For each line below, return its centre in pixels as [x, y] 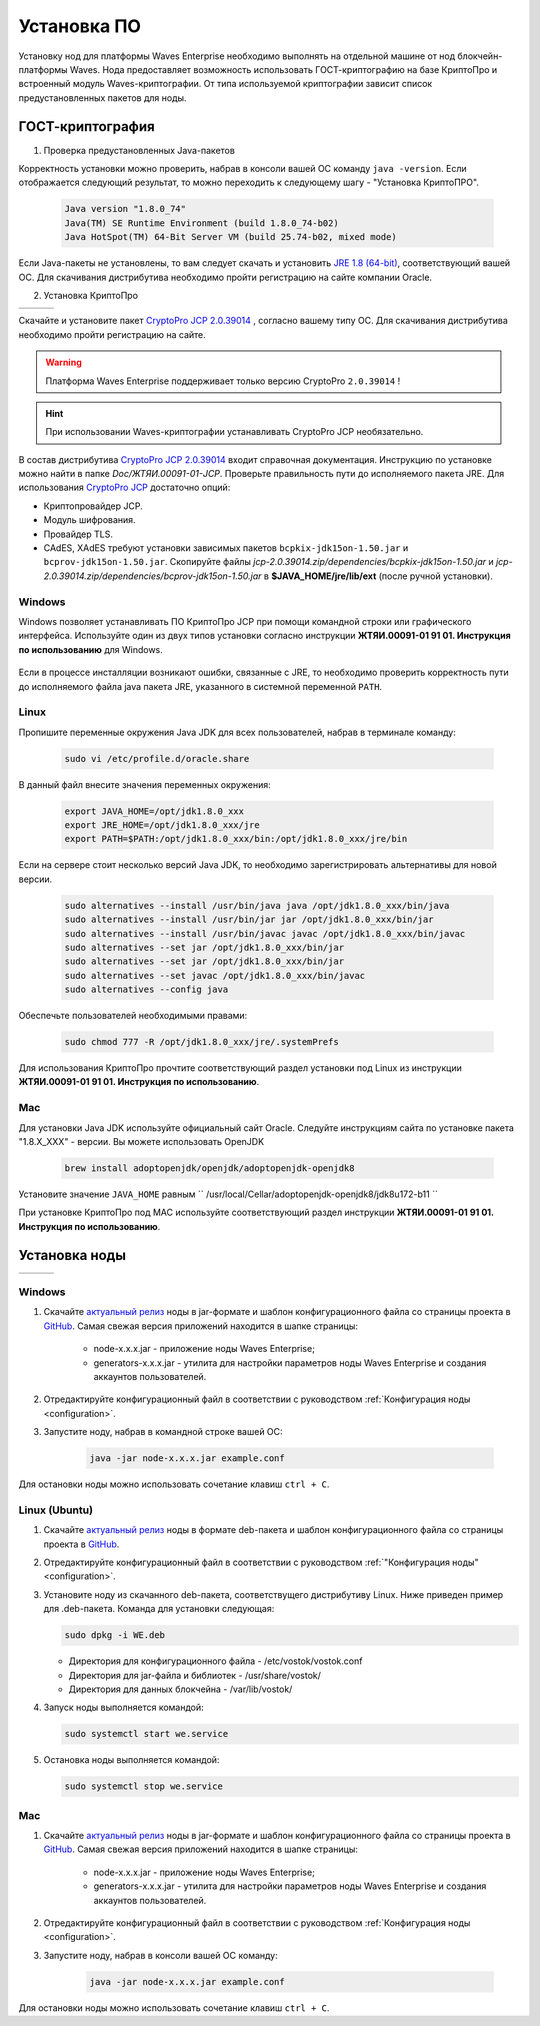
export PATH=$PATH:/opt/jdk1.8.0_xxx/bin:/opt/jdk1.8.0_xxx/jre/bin [236, 839]
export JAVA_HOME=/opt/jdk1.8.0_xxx [154, 811]
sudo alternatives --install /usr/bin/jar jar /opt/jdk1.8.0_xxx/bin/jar [249, 919]
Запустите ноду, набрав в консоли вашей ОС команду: [161, 1955]
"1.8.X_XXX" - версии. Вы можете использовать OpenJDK [141, 1141]
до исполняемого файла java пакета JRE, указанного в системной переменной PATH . [200, 686]
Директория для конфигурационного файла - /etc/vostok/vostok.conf [215, 1661]
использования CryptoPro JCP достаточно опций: [124, 487]
